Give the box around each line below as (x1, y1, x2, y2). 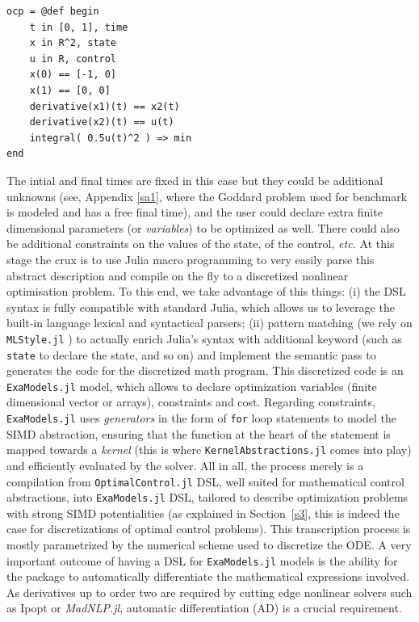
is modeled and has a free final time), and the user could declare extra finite (6, 204, 383, 221)
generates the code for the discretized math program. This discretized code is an (6, 362, 404, 379)
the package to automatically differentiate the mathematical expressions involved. (6, 568, 410, 585)
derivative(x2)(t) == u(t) (29, 116, 174, 128)
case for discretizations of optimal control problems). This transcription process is (6, 520, 411, 537)
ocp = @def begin (6, 6, 99, 17)
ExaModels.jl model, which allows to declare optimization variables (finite (6, 377, 377, 394)
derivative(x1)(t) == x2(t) (29, 100, 180, 112)
